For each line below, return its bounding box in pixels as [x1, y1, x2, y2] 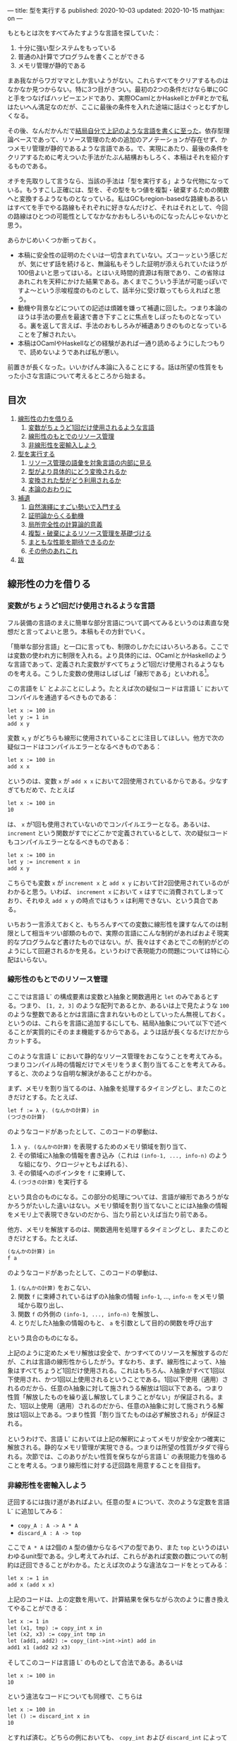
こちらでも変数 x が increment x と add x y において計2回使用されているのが [7, 878, 229, 887]
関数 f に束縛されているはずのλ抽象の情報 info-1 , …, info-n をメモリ [17, 1292, 219, 1300]
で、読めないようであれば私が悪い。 [17, 348, 123, 356]
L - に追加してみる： [7, 1505, 65, 1515]
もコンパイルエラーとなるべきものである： [7, 837, 131, 846]
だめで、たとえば [25, 786, 75, 794]
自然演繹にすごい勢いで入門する [28, 502, 121, 511]
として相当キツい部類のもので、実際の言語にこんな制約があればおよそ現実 [13, 928, 229, 937]
